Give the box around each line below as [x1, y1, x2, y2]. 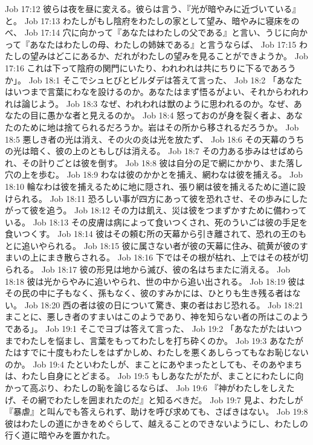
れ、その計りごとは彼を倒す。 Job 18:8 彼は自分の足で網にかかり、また [5, 156, 286, 169]
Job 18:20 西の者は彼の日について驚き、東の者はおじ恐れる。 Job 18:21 [24, 298, 303, 311]
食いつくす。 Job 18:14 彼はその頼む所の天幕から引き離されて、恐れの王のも [5, 227, 307, 240]
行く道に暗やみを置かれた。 [5, 429, 115, 441]
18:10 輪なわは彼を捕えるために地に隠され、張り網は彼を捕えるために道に [5, 180, 297, 192]
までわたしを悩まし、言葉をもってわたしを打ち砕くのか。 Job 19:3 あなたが [5, 334, 303, 346]
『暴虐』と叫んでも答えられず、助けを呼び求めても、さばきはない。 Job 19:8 [5, 405, 308, 418]
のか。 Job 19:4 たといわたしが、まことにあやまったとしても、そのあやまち [5, 357, 303, 370]
